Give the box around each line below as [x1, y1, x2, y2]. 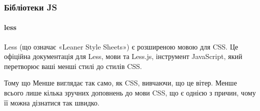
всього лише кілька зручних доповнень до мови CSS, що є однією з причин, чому [4, 87, 256, 98]
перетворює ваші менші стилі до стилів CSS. [4, 60, 142, 71]
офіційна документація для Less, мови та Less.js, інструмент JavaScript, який [4, 51, 242, 61]
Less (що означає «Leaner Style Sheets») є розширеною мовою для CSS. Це [4, 41, 238, 51]
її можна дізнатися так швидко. [4, 97, 100, 107]
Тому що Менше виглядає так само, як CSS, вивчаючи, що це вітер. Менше [4, 77, 237, 88]
